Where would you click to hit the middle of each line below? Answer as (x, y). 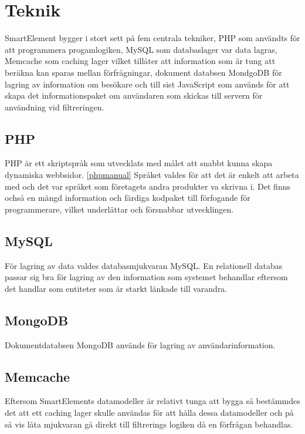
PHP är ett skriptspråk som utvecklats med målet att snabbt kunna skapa (139, 163)
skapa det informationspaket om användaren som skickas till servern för (134, 95)
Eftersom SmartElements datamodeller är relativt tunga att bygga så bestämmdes (152, 401)
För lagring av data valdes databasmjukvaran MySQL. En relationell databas (144, 265)
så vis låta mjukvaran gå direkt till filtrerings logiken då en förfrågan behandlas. (149, 424)
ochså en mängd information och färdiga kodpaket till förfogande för (128, 198)
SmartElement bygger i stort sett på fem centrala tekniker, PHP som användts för (152, 38)
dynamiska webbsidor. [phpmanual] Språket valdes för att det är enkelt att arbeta (152, 175)
